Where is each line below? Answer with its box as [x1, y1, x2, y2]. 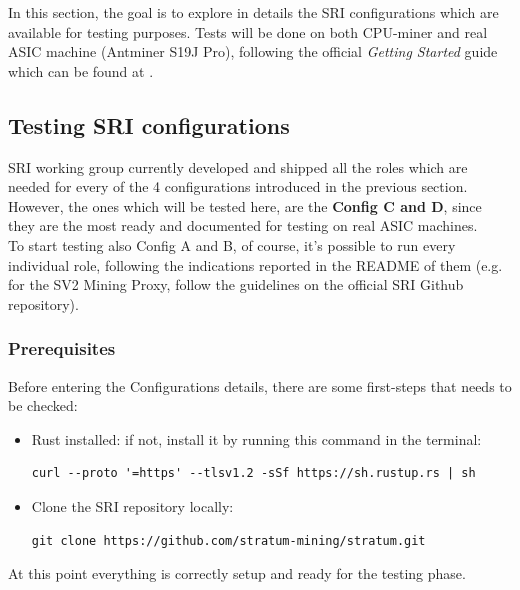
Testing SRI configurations [8, 109, 290, 140]
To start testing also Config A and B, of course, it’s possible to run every [8, 234, 456, 255]
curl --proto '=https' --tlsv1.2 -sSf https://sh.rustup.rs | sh [31, 466, 476, 481]
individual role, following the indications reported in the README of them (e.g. [8, 254, 503, 275]
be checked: [8, 395, 78, 416]
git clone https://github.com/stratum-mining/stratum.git [31, 533, 426, 548]
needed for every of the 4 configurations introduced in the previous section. [8, 176, 468, 197]
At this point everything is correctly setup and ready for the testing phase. [8, 563, 466, 584]
